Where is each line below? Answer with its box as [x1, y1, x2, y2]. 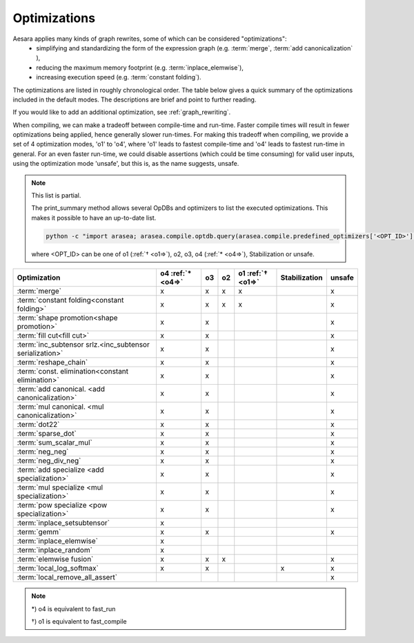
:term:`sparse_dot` [17, 429, 77, 439]
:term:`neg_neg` [17, 447, 69, 457]
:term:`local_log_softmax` [17, 564, 99, 573]
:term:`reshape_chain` [17, 358, 88, 367]
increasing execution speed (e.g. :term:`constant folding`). [36, 73, 201, 81]
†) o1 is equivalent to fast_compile [31, 617, 127, 625]
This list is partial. [31, 191, 81, 200]
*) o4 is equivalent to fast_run [31, 604, 116, 613]
